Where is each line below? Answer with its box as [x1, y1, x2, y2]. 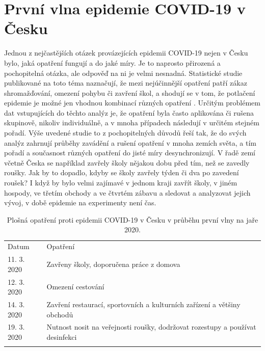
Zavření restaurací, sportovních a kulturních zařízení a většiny [46, 299, 241, 309]
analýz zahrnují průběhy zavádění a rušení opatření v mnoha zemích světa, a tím [4, 137, 256, 148]
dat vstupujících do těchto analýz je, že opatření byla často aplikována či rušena [4, 107, 254, 118]
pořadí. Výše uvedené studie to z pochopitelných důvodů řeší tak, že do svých [4, 127, 247, 138]
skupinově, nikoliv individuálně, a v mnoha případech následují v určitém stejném [4, 117, 259, 128]
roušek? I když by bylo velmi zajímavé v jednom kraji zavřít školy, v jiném [4, 177, 237, 188]
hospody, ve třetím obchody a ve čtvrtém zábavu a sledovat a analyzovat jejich [4, 187, 251, 198]
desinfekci [46, 332, 77, 342]
